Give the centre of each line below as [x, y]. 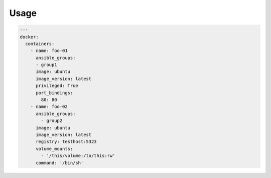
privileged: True [57, 86]
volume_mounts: [54, 148]
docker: [29, 37]
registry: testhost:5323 [66, 142]
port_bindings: [54, 93]
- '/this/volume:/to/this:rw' [78, 156]
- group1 [46, 65]
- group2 [52, 121]
